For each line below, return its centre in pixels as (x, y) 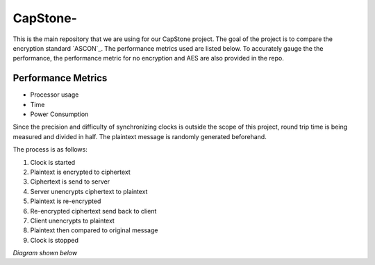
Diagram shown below (45, 253)
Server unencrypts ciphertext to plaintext (89, 191)
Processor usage (55, 95)
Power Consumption (59, 114)
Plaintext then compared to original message (94, 230)
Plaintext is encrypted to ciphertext (81, 172)
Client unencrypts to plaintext (72, 220)
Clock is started (53, 162)
